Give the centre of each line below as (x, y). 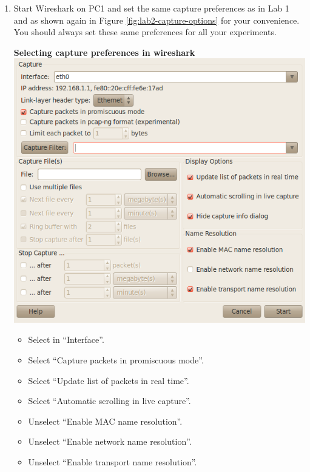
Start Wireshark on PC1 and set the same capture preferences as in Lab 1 (151, 8)
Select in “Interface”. (66, 339)
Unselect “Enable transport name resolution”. (113, 462)
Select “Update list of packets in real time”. (109, 380)
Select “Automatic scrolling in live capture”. (110, 401)
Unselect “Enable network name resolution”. (110, 441)
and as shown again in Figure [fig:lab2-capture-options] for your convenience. (157, 20)
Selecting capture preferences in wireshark (104, 52)
